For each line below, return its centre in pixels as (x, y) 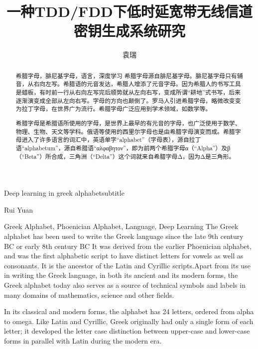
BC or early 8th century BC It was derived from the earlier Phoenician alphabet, (128, 246)
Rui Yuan (19, 209)
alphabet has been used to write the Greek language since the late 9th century (124, 236)
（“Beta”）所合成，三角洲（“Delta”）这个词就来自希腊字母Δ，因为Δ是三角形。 (125, 156)
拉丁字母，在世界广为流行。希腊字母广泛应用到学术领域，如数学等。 (117, 109)
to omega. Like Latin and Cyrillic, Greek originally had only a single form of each (129, 321)
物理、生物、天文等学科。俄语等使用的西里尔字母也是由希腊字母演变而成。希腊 (125, 131)
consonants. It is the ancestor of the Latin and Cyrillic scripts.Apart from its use (127, 265)
